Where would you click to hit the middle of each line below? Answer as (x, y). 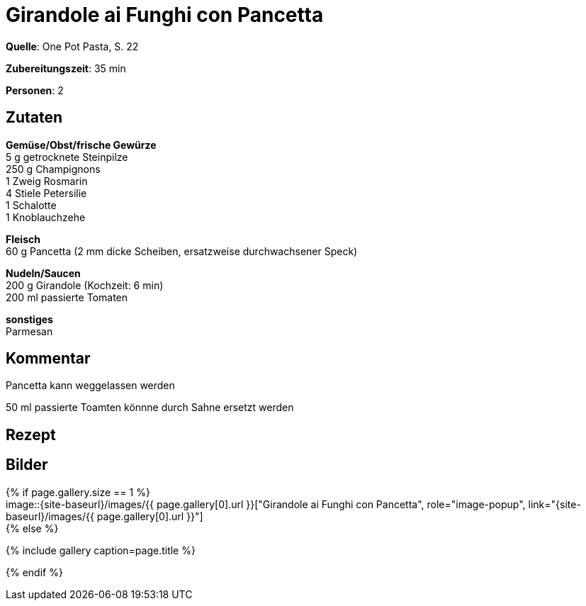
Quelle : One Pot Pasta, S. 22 (72, 46)
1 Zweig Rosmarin (47, 181)
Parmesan (29, 331)
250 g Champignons (53, 169)
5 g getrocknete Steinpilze (67, 157)
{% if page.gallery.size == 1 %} (78, 492)
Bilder (27, 465)
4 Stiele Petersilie (46, 193)
